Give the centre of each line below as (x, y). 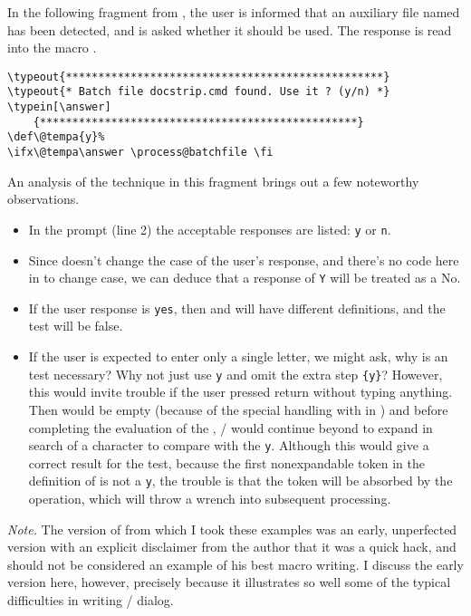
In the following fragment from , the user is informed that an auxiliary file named (234, 12)
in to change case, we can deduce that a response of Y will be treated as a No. (245, 278)
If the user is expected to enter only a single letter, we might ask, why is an (238, 356)
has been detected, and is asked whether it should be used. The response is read (230, 29)
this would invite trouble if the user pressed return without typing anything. (240, 392)
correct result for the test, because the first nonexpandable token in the (227, 462)
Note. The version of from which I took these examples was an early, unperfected (232, 529)
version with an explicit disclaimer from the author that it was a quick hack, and (232, 547)
